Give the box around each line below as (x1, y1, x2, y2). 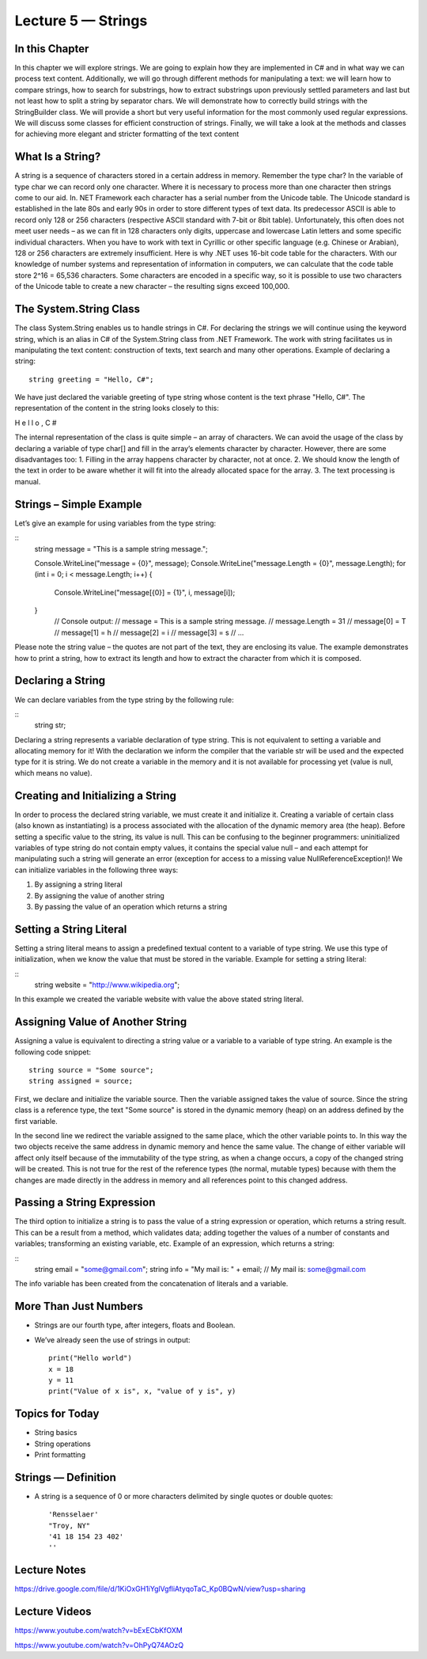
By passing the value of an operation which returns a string (34, 902, 228, 911)
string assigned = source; (28, 1076, 134, 1086)
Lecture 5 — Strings (14, 12, 148, 29)
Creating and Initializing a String (14, 788, 177, 803)
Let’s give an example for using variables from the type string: (14, 518, 217, 528)
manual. (14, 476, 41, 486)
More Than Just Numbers (14, 1300, 144, 1313)
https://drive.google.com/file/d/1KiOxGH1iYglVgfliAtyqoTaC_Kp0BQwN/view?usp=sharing (14, 1584, 306, 1594)
